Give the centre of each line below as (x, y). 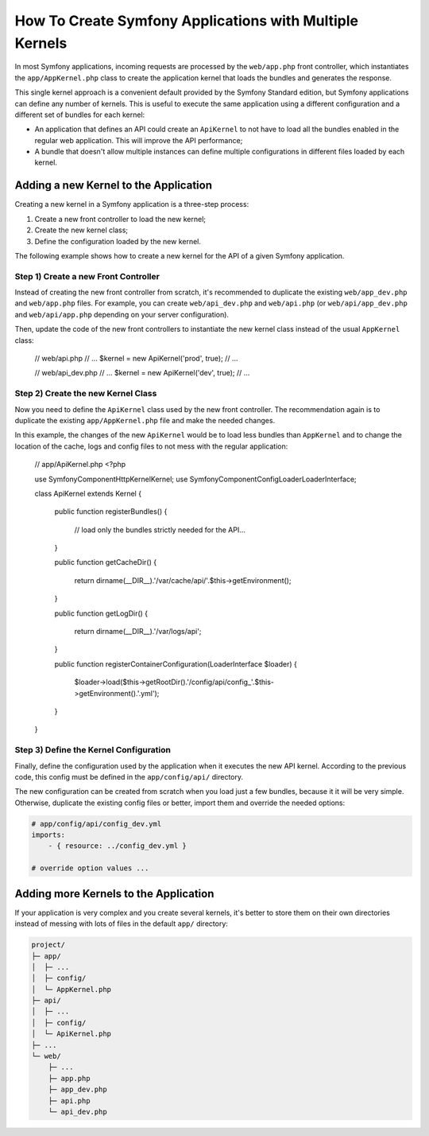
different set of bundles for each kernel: (80, 115)
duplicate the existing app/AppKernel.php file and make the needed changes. (145, 420)
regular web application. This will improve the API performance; (139, 140)
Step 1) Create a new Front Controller (87, 276)
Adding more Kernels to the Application (114, 894)
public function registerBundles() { (111, 512)
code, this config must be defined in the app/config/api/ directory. (129, 776)
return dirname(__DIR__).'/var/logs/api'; (138, 632)
